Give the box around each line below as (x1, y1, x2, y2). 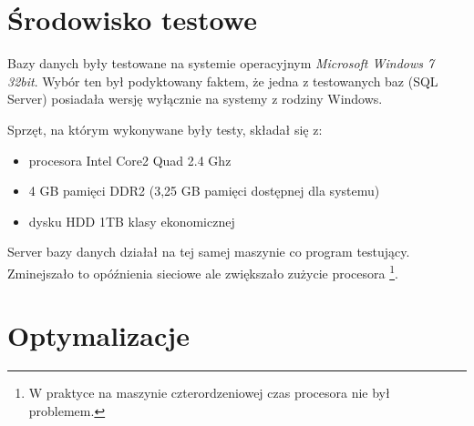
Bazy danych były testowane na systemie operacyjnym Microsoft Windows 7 (7, 54, 435, 73)
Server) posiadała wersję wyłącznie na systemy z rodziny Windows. (7, 89, 383, 108)
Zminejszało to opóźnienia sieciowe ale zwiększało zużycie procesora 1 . (7, 260, 398, 282)
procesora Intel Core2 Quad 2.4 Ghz (28, 150, 232, 169)
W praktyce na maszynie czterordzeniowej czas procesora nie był (28, 383, 390, 402)
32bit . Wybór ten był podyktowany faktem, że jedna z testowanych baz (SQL (7, 71, 438, 90)
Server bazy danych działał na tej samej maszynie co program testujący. (7, 242, 410, 261)
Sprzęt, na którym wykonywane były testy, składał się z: (7, 119, 323, 138)
